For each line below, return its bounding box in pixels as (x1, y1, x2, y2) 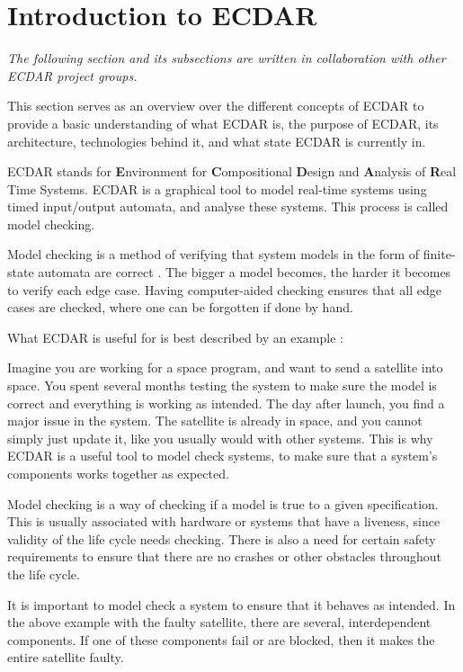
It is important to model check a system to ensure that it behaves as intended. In (7, 595, 456, 614)
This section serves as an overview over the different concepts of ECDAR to (7, 96, 424, 115)
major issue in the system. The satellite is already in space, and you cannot (7, 411, 423, 430)
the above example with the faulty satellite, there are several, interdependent (7, 613, 432, 632)
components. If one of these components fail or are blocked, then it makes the (7, 630, 435, 649)
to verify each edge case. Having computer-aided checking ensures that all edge (7, 280, 441, 299)
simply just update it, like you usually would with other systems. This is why (7, 428, 433, 447)
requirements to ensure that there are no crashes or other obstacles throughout (7, 547, 442, 566)
